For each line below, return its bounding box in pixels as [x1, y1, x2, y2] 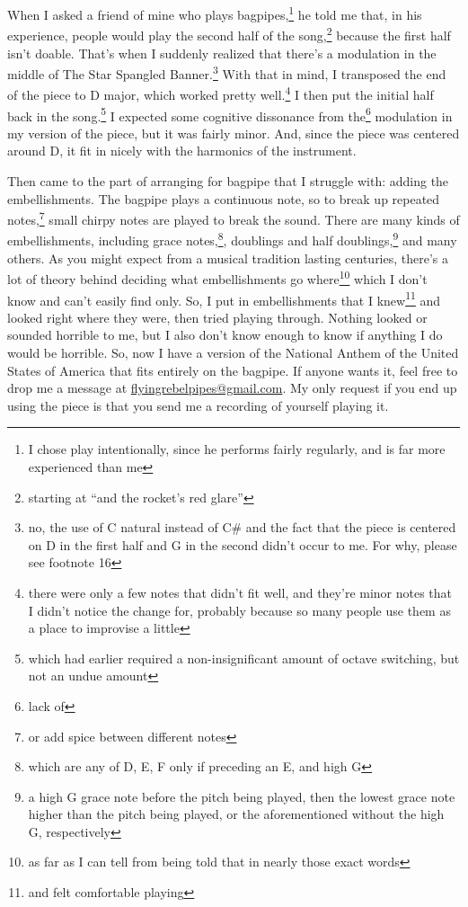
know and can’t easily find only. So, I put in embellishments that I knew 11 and [7, 288, 441, 309]
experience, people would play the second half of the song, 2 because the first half [7, 23, 451, 44]
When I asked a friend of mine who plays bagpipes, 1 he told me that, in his [7, 3, 422, 23]
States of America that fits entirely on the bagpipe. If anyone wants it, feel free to [7, 360, 458, 379]
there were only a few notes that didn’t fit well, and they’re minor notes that [28, 582, 453, 601]
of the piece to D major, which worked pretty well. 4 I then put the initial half [7, 83, 434, 103]
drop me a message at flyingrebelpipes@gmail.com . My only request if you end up [7, 378, 457, 397]
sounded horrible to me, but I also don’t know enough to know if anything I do [7, 325, 443, 344]
